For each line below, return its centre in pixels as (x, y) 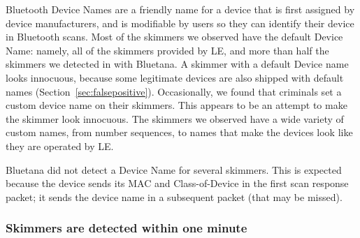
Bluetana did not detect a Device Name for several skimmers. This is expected (174, 169)
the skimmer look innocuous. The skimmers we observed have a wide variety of (175, 118)
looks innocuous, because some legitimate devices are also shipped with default (175, 77)
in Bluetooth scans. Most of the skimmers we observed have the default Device (174, 37)
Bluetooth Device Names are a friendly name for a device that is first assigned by (180, 9)
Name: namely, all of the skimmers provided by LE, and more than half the (167, 50)
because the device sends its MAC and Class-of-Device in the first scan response (177, 183)
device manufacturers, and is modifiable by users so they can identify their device (180, 23)
